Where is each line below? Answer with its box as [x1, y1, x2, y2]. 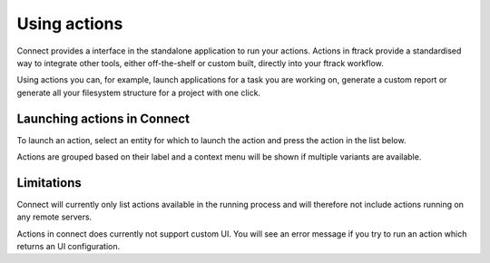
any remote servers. [16, 211, 93, 222]
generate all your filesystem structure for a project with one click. [16, 87, 261, 98]
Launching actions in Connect [16, 111, 191, 126]
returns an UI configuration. [16, 241, 121, 252]
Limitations [16, 175, 82, 190]
